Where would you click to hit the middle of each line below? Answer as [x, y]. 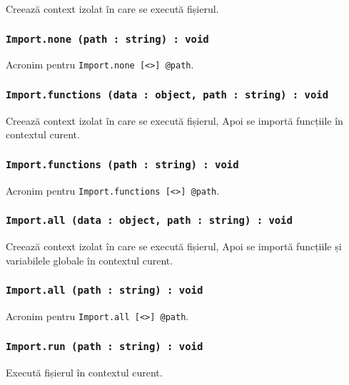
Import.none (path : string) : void [107, 39]
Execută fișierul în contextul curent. [84, 372]
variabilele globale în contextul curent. [90, 260]
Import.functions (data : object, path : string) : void [167, 94]
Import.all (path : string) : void [105, 291]
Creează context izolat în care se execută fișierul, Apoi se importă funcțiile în [174, 120]
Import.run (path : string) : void [105, 346]
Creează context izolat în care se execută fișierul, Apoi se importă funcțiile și [174, 246]
